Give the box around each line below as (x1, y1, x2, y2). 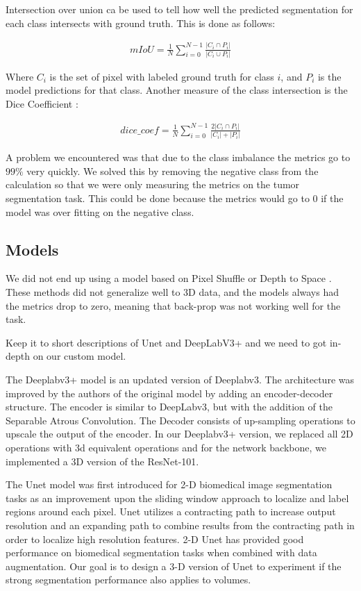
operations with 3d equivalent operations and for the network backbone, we (6, 440, 326, 454)
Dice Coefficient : (6, 97, 78, 111)
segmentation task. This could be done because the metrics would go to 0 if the (6, 191, 344, 206)
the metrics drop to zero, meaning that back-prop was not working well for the (6, 298, 341, 313)
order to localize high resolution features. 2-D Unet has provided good (6, 531, 304, 546)
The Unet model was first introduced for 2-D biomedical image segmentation (6, 477, 333, 492)
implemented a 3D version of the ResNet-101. (6, 453, 199, 468)
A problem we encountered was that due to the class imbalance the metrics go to (6, 150, 351, 165)
